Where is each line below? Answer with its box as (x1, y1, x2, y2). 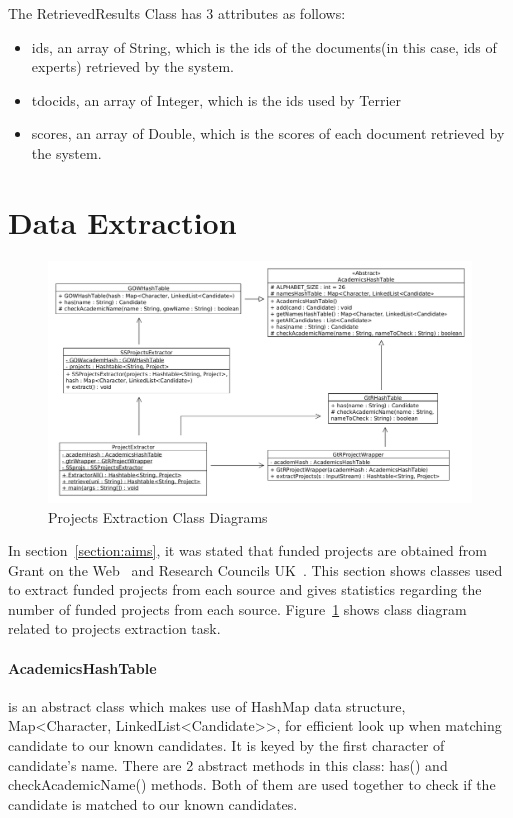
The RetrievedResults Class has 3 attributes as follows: (8, 3, 346, 23)
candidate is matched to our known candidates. (8, 793, 298, 814)
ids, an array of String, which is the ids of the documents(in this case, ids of (31, 36, 497, 57)
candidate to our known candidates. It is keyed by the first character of (8, 735, 445, 756)
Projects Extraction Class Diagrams (48, 506, 268, 527)
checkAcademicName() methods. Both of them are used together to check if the (8, 774, 496, 795)
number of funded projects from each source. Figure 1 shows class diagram (8, 598, 467, 619)
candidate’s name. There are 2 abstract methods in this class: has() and (8, 754, 448, 775)
